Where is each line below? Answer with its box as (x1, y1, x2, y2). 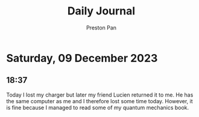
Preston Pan (86, 24, 116, 31)
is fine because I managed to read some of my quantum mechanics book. (6, 104, 189, 111)
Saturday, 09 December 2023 (6, 51, 158, 65)
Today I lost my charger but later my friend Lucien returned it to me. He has (6, 91, 194, 98)
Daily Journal (67, 4, 136, 18)
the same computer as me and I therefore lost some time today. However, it (6, 97, 193, 104)
